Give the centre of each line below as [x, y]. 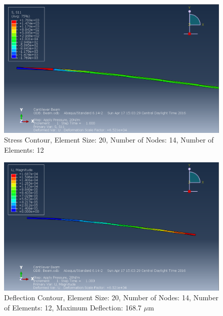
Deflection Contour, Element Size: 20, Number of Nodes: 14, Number [111, 297]
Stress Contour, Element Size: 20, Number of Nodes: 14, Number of [109, 140]
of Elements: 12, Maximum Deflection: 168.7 [73, 308]
